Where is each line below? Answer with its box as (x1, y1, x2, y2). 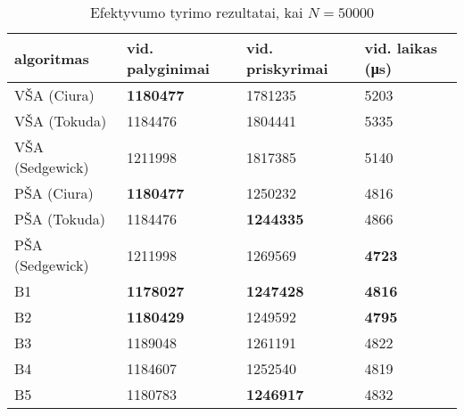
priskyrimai (245, 58, 328, 78)
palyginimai (126, 58, 210, 78)
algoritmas (14, 47, 89, 69)
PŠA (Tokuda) (14, 208, 106, 229)
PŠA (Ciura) (14, 183, 94, 203)
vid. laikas (364, 37, 437, 58)
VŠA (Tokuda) (14, 110, 107, 131)
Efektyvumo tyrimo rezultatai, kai (89, 2, 303, 22)
